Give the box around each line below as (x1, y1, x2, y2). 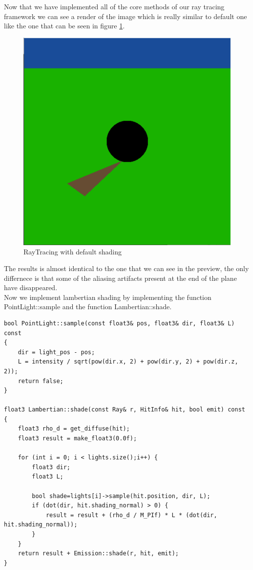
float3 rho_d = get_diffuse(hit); (18, 425, 130, 433)
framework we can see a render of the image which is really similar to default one (4, 11, 247, 21)
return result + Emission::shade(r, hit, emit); (18, 550, 179, 557)
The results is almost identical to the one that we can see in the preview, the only (4, 263, 249, 273)
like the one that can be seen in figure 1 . (4, 21, 125, 31)
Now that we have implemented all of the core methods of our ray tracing (4, 1, 225, 11)
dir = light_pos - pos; (18, 348, 95, 356)
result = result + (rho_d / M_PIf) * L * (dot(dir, (45, 511, 217, 519)
